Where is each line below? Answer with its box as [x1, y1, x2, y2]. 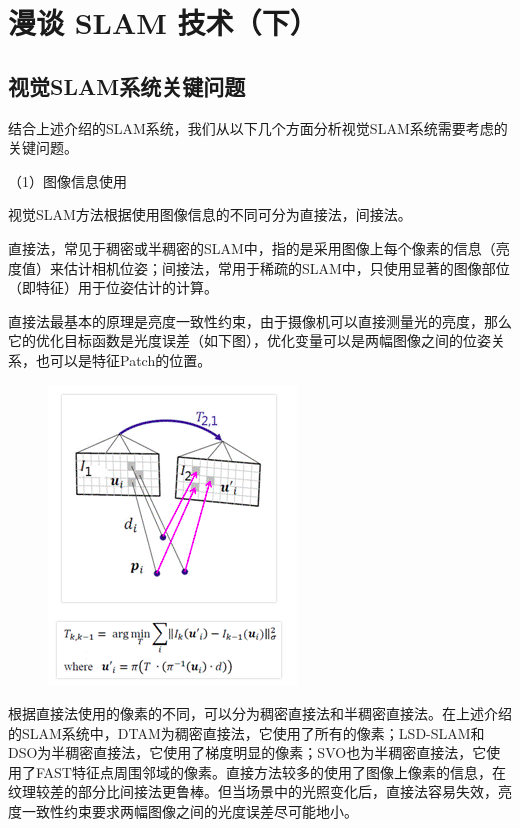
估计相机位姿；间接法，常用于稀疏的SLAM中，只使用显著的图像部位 [63, 257, 510, 278]
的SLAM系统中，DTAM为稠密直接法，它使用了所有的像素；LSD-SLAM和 [8, 722, 485, 743]
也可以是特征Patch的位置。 [35, 349, 212, 370]
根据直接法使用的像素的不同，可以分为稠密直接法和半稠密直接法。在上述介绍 [8, 703, 512, 724]
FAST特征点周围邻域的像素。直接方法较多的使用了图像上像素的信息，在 [35, 761, 506, 782]
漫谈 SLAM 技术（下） [8, 2, 318, 43]
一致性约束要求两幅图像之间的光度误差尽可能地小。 [21, 801, 358, 822]
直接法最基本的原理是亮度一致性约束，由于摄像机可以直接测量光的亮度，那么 [8, 310, 512, 331]
